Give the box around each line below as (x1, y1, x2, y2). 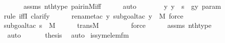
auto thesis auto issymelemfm (7, 29, 129, 40)
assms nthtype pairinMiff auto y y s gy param (23, 1, 221, 11)
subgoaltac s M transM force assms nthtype (4, 20, 212, 30)
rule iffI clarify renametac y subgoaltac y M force (4, 10, 184, 21)
